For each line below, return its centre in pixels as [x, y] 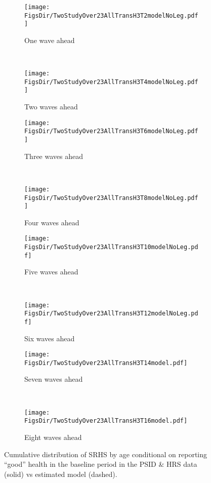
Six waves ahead [50, 338]
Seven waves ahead [54, 379]
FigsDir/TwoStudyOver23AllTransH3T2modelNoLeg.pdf [111, 15]
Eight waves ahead [53, 437]
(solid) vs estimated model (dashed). [61, 474]
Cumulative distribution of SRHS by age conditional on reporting [106, 454]
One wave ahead [50, 40]
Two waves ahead [51, 107]
